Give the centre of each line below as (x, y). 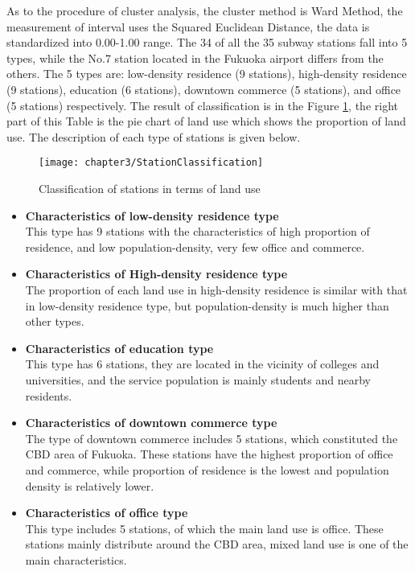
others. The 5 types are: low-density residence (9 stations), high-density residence (207, 74)
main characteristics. (76, 559)
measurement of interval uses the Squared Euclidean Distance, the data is (188, 26)
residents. (49, 395)
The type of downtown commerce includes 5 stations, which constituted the (212, 438)
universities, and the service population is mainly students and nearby (198, 379)
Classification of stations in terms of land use (150, 188)
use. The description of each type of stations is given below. (154, 136)
